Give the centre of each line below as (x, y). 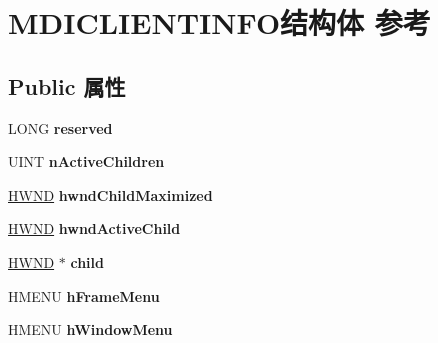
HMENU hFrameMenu (84, 295)
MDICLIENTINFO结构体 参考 (219, 22)
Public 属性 (67, 85)
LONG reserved (60, 127)
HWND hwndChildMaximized (110, 194)
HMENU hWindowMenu (90, 329)
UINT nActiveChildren (86, 161)
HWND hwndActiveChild (94, 228)
